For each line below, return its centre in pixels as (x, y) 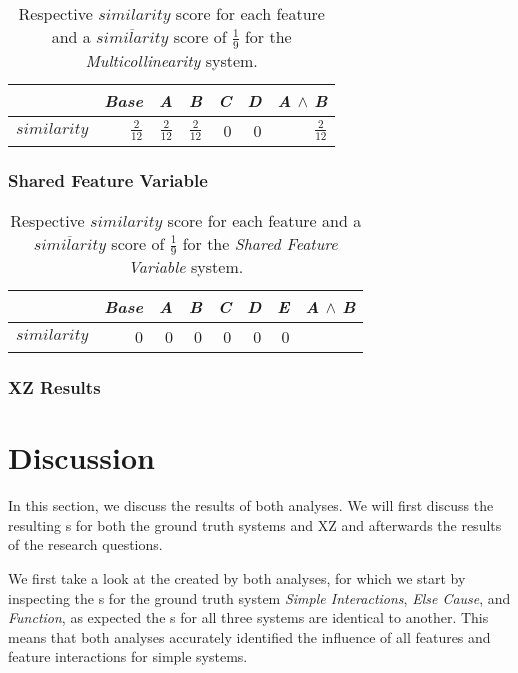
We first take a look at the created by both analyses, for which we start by (237, 578)
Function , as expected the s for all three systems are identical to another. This (248, 617)
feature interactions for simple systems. (128, 656)
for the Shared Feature (260, 243)
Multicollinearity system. (171, 60)
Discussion (81, 457)
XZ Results (54, 387)
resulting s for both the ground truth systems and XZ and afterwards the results (255, 524)
